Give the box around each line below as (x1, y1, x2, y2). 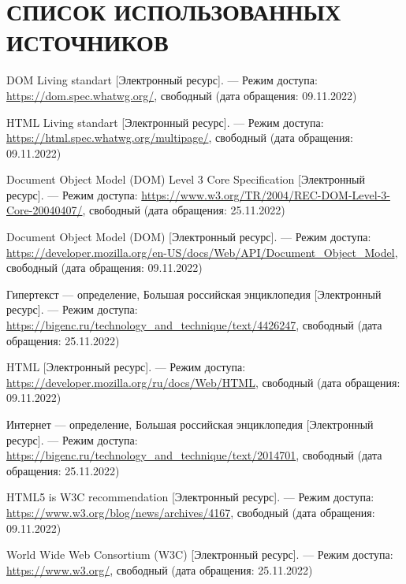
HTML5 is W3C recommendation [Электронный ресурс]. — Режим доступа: (6, 489, 374, 505)
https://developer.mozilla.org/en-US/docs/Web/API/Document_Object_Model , (6, 244, 398, 260)
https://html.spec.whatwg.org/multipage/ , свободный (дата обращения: (6, 129, 353, 146)
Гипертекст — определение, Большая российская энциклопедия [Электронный (6, 285, 382, 302)
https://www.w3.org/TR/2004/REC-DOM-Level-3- (141, 186, 390, 203)
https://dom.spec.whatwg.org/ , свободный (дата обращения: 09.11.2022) (6, 87, 357, 103)
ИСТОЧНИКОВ (6, 26, 169, 58)
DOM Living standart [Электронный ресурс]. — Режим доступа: (6, 72, 318, 88)
